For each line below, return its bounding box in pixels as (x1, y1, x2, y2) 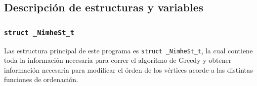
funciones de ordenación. (4, 74, 78, 85)
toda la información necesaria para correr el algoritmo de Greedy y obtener (4, 55, 232, 65)
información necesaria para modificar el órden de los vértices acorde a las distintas (4, 64, 253, 75)
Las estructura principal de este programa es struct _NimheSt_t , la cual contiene (4, 45, 253, 55)
